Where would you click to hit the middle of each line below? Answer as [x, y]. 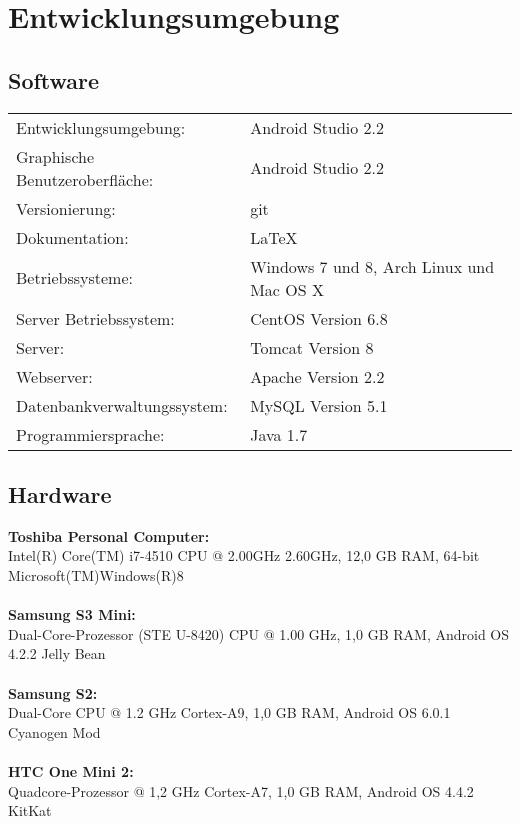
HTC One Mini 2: [71, 770]
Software [54, 79]
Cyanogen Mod [54, 731]
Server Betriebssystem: [95, 318]
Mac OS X [287, 289]
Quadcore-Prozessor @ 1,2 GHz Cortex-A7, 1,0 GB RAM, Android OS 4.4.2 [241, 790]
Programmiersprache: [90, 434]
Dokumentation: [72, 237]
